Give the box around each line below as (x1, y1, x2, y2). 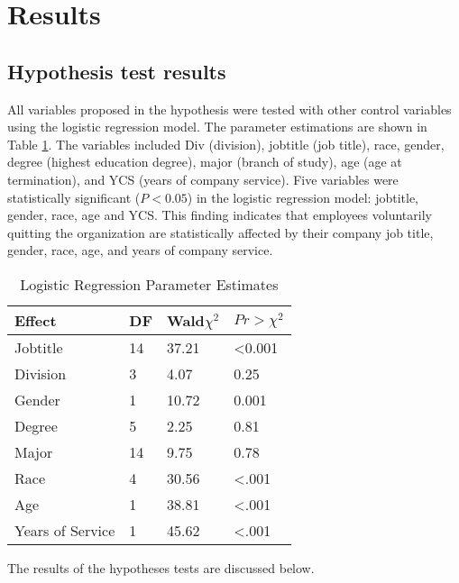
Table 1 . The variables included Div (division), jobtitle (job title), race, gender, (7, 134, 445, 153)
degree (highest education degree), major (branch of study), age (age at (7, 152, 402, 171)
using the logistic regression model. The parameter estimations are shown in (7, 117, 427, 136)
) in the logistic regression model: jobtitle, (187, 187, 419, 206)
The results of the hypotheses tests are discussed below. (7, 558, 315, 577)
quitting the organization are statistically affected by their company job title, (7, 223, 434, 241)
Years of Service (14, 519, 115, 541)
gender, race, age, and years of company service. (7, 241, 273, 260)
